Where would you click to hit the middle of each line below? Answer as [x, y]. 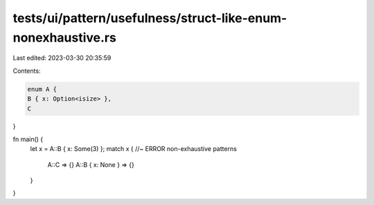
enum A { [42, 89]
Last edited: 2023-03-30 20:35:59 [62, 58]
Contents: [27, 71]
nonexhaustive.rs [65, 37]
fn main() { [28, 139]
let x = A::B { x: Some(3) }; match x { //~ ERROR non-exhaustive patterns [133, 149]
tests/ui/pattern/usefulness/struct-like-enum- [150, 18]
